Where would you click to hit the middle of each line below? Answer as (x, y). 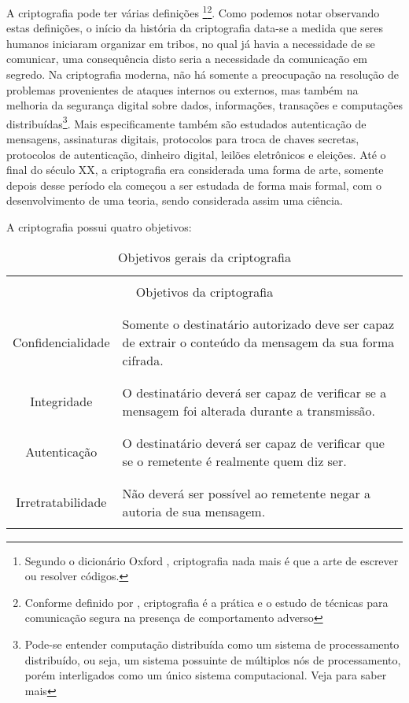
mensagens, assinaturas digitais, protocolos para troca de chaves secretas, (183, 139)
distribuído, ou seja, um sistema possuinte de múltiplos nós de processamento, (213, 659)
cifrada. (143, 360)
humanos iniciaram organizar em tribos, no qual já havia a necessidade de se (191, 43)
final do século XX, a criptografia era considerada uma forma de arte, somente (195, 170)
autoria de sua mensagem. (194, 511)
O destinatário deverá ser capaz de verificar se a (254, 392)
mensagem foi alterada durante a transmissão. (249, 410)
